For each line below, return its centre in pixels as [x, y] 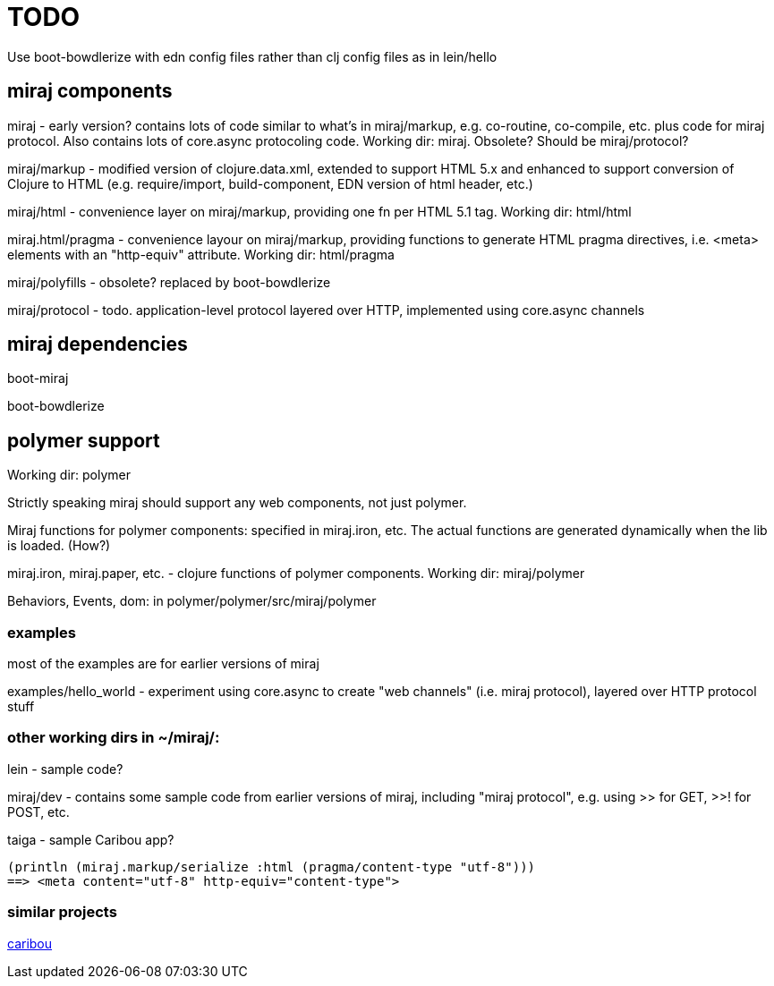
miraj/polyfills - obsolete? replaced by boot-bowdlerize [169, 282]
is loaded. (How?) [59, 546]
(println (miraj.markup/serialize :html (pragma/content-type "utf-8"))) [272, 867]
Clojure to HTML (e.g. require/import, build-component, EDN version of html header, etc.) [270, 183]
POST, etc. [38, 812]
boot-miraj [38, 378]
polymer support [84, 440]
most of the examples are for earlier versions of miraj [163, 664]
